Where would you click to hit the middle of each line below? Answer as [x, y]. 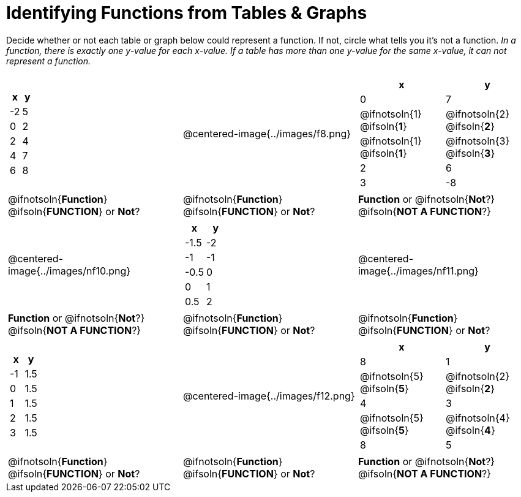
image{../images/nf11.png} [418, 271]
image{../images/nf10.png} [69, 271]
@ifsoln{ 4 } [470, 430]
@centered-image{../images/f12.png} [269, 396]
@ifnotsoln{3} [478, 141]
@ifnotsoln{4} [478, 418]
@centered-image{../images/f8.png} [267, 133]
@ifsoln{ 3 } [470, 153]
